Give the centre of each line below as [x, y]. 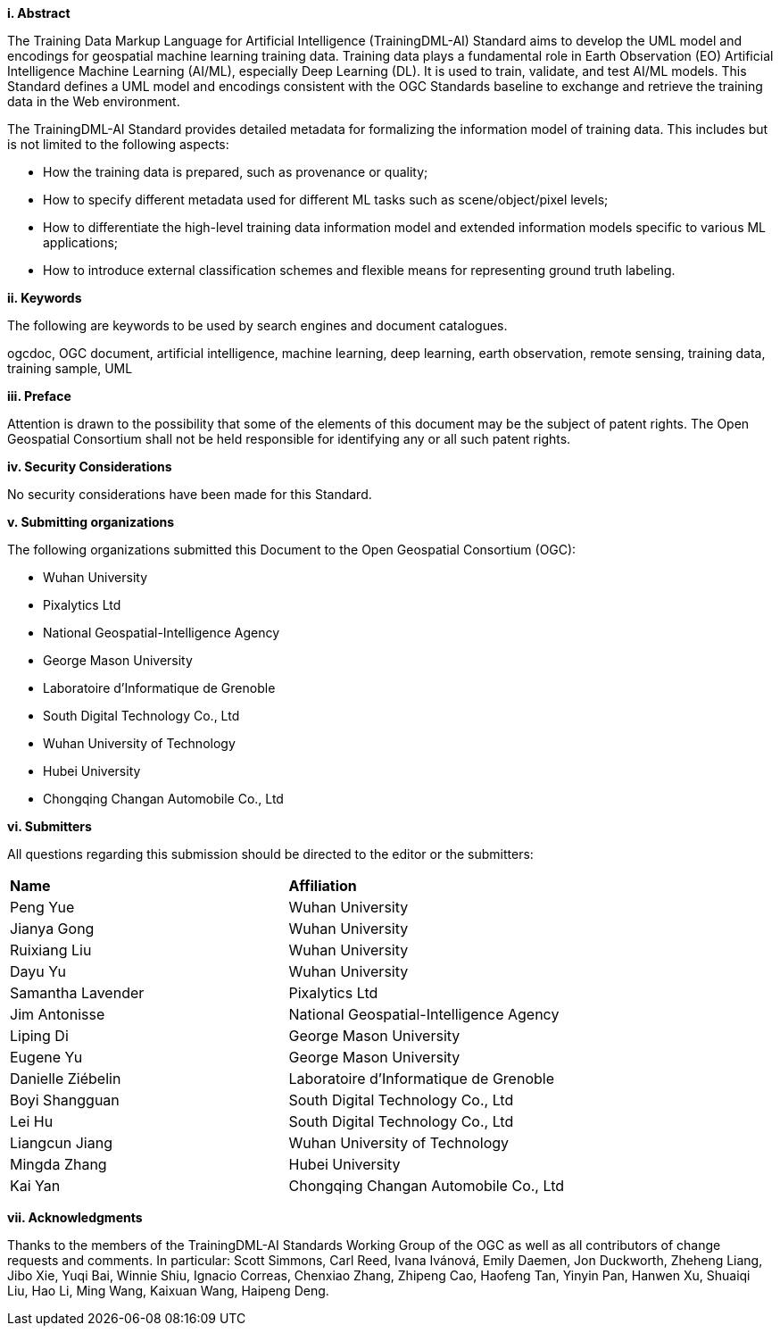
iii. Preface [39, 396]
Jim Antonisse [58, 1014]
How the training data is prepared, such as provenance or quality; [236, 172]
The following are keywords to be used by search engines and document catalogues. [257, 325]
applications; [81, 242]
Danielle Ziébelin [66, 1079]
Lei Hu [32, 1121]
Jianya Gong [52, 929]
